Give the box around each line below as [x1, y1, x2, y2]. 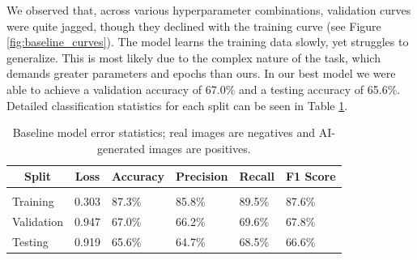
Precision [176, 168, 228, 185]
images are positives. [148, 139, 251, 156]
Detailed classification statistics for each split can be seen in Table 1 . [6, 96, 348, 113]
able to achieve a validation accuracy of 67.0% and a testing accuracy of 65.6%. [6, 80, 401, 97]
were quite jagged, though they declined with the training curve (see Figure [6, 17, 381, 34]
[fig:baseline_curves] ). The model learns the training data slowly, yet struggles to [6, 33, 409, 50]
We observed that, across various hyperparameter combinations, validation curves [6, 2, 411, 18]
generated [96, 139, 146, 156]
